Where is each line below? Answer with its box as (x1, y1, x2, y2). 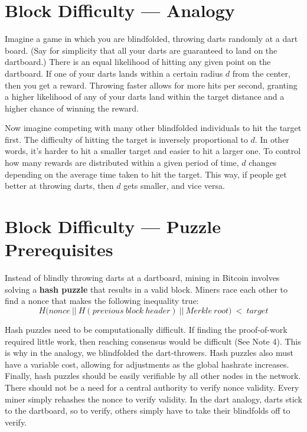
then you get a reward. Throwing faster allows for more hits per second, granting (5, 78, 298, 91)
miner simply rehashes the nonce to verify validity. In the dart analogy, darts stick (5, 392, 302, 405)
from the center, (232, 67, 290, 79)
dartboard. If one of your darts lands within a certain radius (5, 67, 223, 79)
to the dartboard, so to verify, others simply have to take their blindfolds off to (5, 404, 290, 417)
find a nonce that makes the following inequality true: (5, 294, 199, 307)
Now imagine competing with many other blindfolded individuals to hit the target (5, 122, 302, 134)
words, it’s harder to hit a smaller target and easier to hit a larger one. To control (5, 145, 301, 157)
